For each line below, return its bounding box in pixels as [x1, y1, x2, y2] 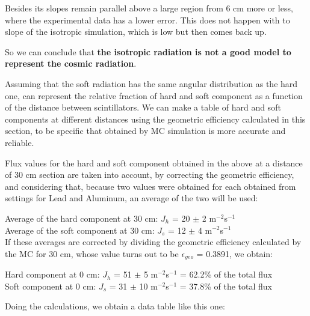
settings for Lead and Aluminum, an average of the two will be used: [5, 192, 258, 204]
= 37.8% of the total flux [179, 279, 272, 292]
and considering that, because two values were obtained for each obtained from [5, 180, 296, 192]
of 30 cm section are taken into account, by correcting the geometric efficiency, [5, 168, 294, 181]
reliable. [5, 136, 34, 148]
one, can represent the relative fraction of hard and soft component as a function [5, 89, 303, 102]
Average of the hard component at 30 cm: [5, 211, 158, 224]
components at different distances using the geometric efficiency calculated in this [5, 112, 306, 125]
